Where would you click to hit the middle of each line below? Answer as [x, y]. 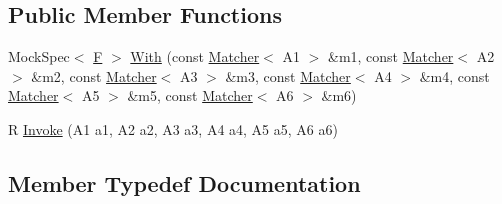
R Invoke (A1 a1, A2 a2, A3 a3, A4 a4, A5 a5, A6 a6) [173, 128]
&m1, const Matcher [390, 56]
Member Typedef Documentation [184, 182]
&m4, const [454, 75]
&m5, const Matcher [190, 95]
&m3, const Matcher [288, 75]
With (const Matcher [195, 56]
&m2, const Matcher [94, 75]
